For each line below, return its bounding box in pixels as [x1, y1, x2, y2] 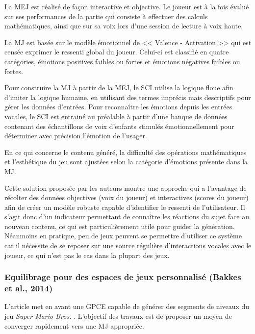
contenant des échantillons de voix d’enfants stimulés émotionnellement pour [4, 121, 234, 131]
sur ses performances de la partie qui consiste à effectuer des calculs [4, 11, 208, 21]
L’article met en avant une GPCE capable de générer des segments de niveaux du [4, 301, 250, 311]
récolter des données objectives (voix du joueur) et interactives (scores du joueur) [4, 192, 249, 203]
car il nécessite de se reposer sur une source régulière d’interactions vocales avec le [4, 240, 252, 251]
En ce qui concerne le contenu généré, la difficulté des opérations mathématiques [4, 147, 247, 157]
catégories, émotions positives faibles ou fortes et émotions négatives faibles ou [4, 56, 240, 66]
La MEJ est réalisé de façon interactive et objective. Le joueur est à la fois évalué [4, 1, 249, 11]
